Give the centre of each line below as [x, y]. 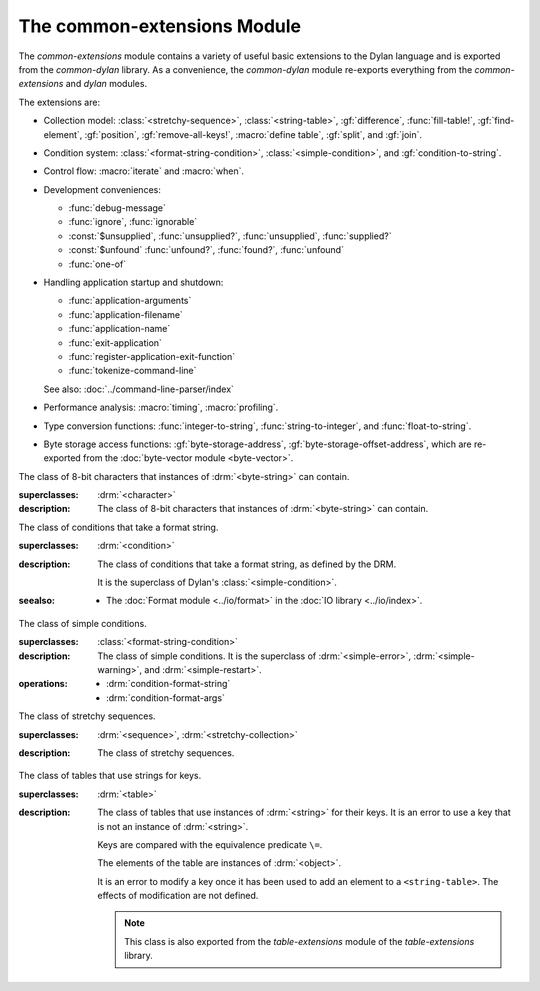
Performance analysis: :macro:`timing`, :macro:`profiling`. [161, 407]
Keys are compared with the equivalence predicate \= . [210, 844]
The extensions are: [59, 102]
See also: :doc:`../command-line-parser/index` [139, 389]
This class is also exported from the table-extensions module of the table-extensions [299, 941]
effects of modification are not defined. [178, 896]
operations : [43, 684]
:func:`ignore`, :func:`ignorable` [133, 222]
